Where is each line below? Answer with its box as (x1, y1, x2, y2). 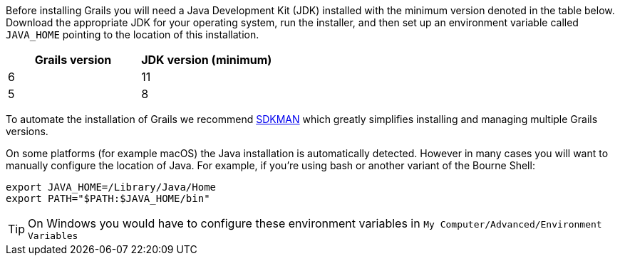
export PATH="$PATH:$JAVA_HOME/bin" (6, 193, 210, 204)
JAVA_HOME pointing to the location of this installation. (6, 28, 259, 41)
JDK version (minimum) (141, 53, 272, 67)
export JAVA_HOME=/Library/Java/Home (6, 181, 217, 193)
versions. (6, 125, 48, 137)
